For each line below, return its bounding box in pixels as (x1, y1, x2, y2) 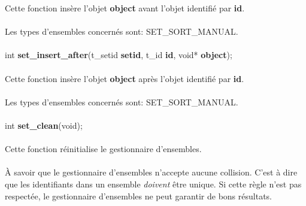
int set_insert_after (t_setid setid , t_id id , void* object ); (5, 49, 232, 61)
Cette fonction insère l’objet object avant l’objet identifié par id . (5, 2, 245, 14)
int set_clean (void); (5, 119, 83, 131)
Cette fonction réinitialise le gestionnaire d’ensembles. (5, 143, 202, 155)
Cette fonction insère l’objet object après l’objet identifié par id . (5, 72, 244, 84)
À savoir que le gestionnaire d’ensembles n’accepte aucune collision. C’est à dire (5, 166, 298, 178)
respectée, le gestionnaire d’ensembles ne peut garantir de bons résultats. (5, 189, 272, 202)
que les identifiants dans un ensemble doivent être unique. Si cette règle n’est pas (5, 177, 302, 190)
